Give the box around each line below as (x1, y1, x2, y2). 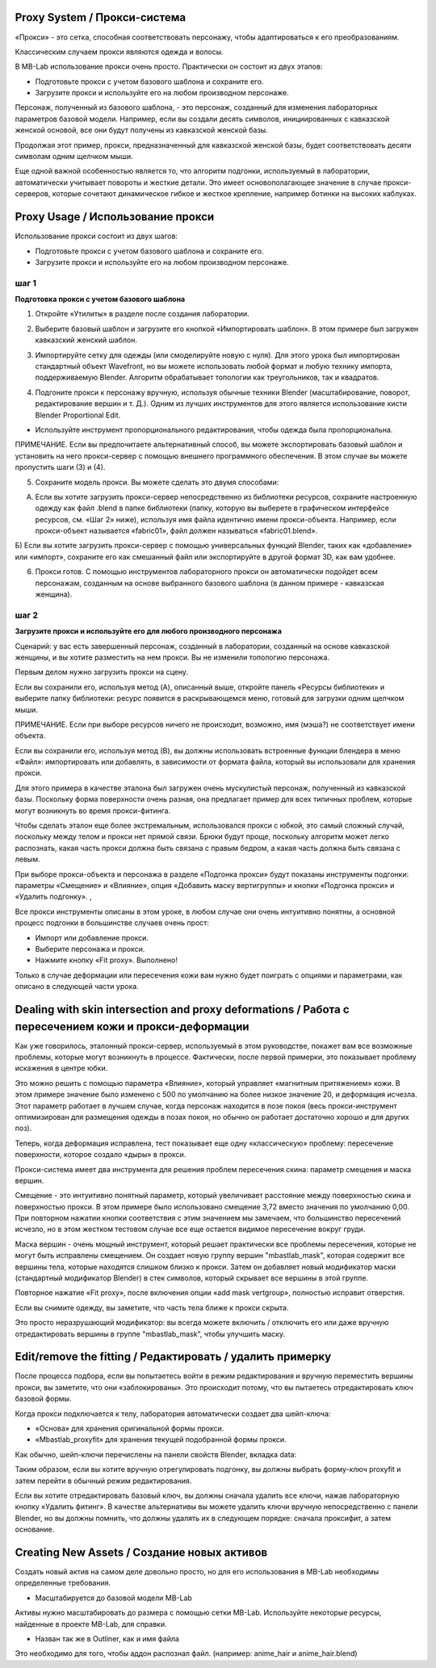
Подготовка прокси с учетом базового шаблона (15, 295, 186, 304)
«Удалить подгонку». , (15, 892, 92, 902)
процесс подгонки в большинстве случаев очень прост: (15, 918, 210, 928)
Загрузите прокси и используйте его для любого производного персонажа (15, 627, 283, 636)
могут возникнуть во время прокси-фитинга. (15, 806, 171, 815)
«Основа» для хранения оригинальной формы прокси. (35, 1423, 224, 1433)
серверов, (15, 189, 51, 199)
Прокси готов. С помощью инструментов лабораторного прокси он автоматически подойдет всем (35, 567, 379, 576)
